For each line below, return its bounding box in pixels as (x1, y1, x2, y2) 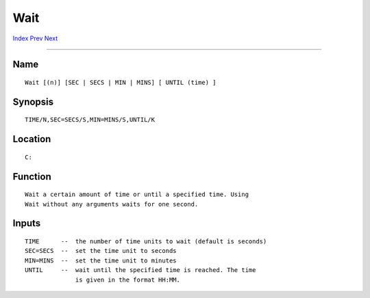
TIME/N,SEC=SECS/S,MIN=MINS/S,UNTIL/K (25, 116, 156, 124)
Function (12, 171, 51, 182)
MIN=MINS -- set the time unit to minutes (25, 256, 177, 265)
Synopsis (12, 96, 54, 107)
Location (12, 133, 51, 145)
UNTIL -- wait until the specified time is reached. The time (25, 267, 256, 274)
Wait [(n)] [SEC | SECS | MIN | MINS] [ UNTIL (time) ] (25, 79, 217, 86)
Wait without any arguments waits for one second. (25, 200, 199, 208)
